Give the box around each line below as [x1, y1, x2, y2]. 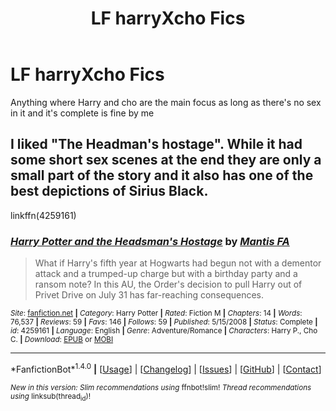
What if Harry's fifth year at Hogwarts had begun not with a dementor [34, 257, 322, 269]
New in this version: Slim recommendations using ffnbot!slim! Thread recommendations [10, 382, 312, 392]
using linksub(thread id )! [10, 391, 91, 403]
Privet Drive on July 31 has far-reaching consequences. [34, 289, 265, 301]
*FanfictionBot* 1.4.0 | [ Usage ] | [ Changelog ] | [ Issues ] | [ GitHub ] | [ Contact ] [10, 362, 322, 375]
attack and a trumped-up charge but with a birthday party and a [34, 268, 298, 280]
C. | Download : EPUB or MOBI [10, 335, 114, 345]
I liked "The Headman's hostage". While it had [10, 136, 303, 153]
